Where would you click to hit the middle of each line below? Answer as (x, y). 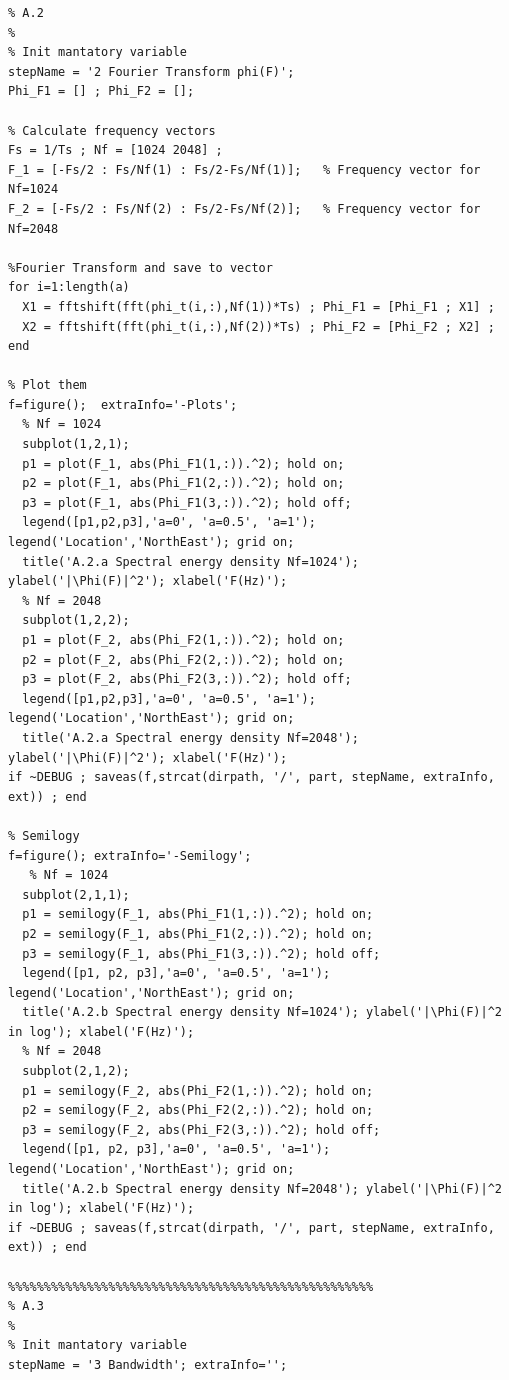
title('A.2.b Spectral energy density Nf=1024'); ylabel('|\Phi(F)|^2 (262, 1012)
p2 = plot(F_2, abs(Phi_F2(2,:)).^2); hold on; (183, 659)
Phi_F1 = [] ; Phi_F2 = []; (101, 91)
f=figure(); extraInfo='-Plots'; (123, 404)
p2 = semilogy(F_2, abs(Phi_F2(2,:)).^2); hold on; (198, 1110)
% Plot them (47, 385)
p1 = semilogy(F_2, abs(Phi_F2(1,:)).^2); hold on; (198, 1090)
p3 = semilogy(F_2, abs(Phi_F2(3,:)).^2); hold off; (201, 1129)
